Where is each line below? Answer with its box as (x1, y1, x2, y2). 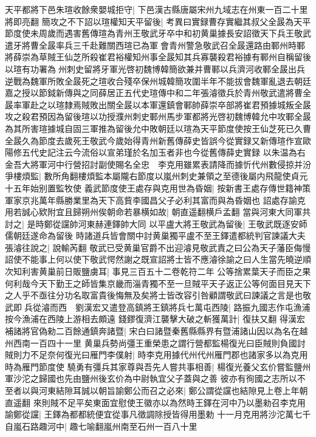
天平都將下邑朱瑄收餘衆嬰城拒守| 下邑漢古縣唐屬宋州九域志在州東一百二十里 (5, 3, 308, 15)
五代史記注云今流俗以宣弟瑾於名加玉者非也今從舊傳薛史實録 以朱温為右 (21, 146, 306, 159)
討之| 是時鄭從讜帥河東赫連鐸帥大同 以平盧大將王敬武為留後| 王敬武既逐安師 (5, 217, 307, 230)
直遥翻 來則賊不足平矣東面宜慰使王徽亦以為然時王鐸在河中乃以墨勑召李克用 (5, 396, 306, 408)
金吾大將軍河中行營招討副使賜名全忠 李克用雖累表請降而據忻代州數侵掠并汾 (5, 157, 311, 170)
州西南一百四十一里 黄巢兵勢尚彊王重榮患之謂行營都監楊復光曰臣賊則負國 (5, 336, 297, 349)
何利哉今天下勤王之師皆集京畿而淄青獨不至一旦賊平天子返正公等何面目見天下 (5, 277, 311, 289)
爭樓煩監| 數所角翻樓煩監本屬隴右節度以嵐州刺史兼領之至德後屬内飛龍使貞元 (5, 170, 308, 182)
